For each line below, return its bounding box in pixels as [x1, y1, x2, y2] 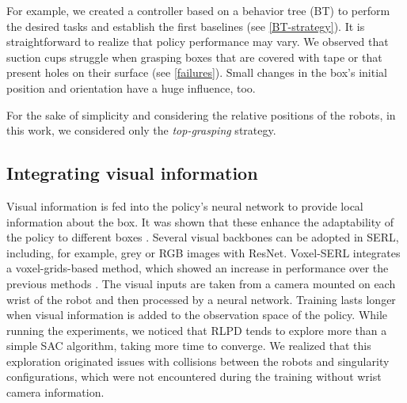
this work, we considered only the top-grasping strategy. [6, 122, 276, 139]
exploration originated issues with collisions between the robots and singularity [6, 352, 390, 369]
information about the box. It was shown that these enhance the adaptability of [6, 213, 394, 230]
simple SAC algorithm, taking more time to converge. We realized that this [6, 337, 371, 354]
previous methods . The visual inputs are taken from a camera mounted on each [6, 275, 396, 291]
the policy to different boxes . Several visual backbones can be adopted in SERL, [6, 229, 399, 245]
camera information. [6, 384, 105, 401]
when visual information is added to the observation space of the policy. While [6, 306, 388, 323]
